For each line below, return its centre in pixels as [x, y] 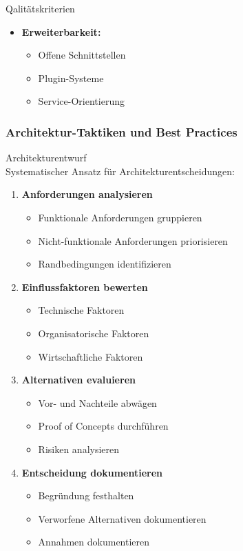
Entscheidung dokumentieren [92, 472]
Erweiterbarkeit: [61, 31]
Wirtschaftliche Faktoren [91, 356]
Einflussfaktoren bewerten [85, 287]
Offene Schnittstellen [82, 55]
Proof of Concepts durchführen [103, 426]
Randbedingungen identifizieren [105, 264]
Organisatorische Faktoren [94, 333]
